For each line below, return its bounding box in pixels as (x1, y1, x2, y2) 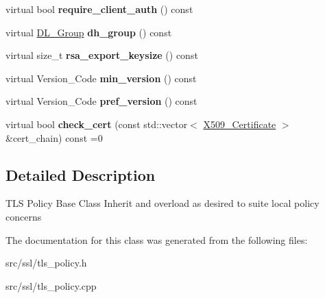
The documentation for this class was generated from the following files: (5, 232, 308, 247)
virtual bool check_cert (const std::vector (5, 116, 188, 131)
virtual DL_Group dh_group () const (5, 25, 172, 39)
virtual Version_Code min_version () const (5, 71, 197, 85)
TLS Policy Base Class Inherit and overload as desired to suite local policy (5, 196, 320, 210)
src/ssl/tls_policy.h (5, 256, 87, 270)
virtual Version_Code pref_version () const (5, 94, 197, 108)
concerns (5, 209, 42, 223)
